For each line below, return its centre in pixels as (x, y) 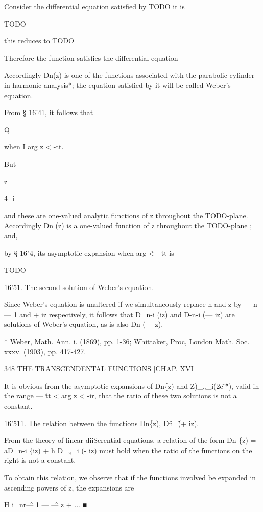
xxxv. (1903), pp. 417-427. (45, 351)
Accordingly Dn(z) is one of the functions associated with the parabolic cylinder (129, 75)
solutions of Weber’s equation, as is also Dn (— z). (84, 324)
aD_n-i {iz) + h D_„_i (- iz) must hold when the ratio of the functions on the (128, 450)
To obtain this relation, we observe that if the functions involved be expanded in (130, 477)
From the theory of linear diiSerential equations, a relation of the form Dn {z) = (130, 440)
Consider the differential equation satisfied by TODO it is (94, 6)
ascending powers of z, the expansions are (69, 487)
